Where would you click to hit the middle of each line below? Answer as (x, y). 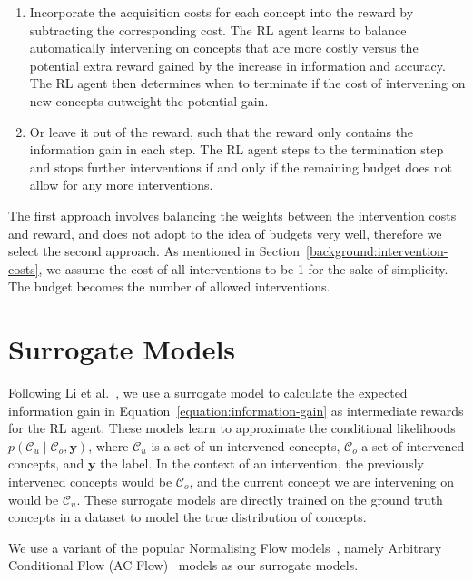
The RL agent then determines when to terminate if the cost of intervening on (247, 83)
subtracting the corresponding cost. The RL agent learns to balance (218, 30)
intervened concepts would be (90, 481)
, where (108, 445)
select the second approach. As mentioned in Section (154, 251)
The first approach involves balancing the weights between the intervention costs (232, 215)
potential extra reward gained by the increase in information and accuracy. (237, 65)
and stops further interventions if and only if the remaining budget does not (241, 167)
